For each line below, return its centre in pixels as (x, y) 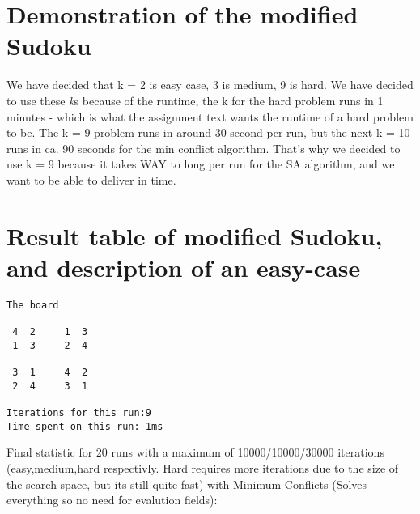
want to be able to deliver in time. (91, 179)
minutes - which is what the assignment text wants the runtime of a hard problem (210, 116)
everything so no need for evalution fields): (112, 500)
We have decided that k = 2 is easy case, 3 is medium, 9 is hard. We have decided (210, 85)
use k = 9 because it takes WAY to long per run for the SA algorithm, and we (201, 164)
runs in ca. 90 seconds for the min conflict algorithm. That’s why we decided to (204, 148)
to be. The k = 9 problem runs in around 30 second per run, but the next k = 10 (208, 132)
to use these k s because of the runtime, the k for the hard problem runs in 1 (195, 100)
